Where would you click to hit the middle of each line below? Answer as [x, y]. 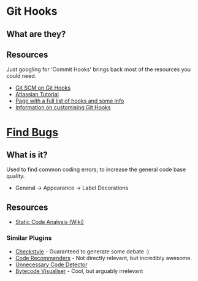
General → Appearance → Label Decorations [72, 188]
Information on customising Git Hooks [63, 107]
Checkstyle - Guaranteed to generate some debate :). [83, 251]
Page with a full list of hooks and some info [70, 101]
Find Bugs [32, 132]
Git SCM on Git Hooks [43, 88]
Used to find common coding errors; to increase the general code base [96, 169]
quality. [16, 176]
